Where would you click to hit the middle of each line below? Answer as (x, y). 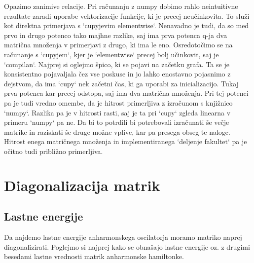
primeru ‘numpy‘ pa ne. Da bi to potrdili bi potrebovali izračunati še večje (117, 122)
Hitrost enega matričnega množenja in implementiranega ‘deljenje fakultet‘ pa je (126, 141)
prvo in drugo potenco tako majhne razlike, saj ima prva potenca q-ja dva (116, 35)
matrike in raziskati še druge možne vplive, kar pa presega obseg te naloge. (117, 131)
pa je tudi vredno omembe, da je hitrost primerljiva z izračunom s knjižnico (118, 102)
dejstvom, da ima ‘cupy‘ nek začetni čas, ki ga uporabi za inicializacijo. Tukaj (121, 83)
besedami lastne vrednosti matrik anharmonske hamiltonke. (94, 256)
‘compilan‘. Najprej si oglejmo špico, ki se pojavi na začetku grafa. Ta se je (117, 64)
